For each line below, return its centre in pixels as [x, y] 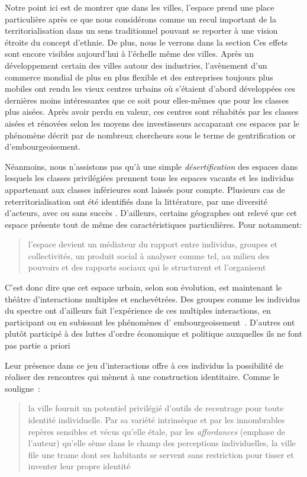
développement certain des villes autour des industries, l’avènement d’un [136, 65]
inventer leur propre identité [79, 466]
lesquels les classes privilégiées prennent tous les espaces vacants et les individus [149, 178]
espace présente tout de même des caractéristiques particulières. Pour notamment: [153, 224]
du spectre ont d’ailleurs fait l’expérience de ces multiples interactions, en [138, 310]
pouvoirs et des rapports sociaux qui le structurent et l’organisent [147, 267]
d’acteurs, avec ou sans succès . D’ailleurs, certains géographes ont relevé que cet [151, 213]
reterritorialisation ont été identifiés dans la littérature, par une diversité [136, 201]
